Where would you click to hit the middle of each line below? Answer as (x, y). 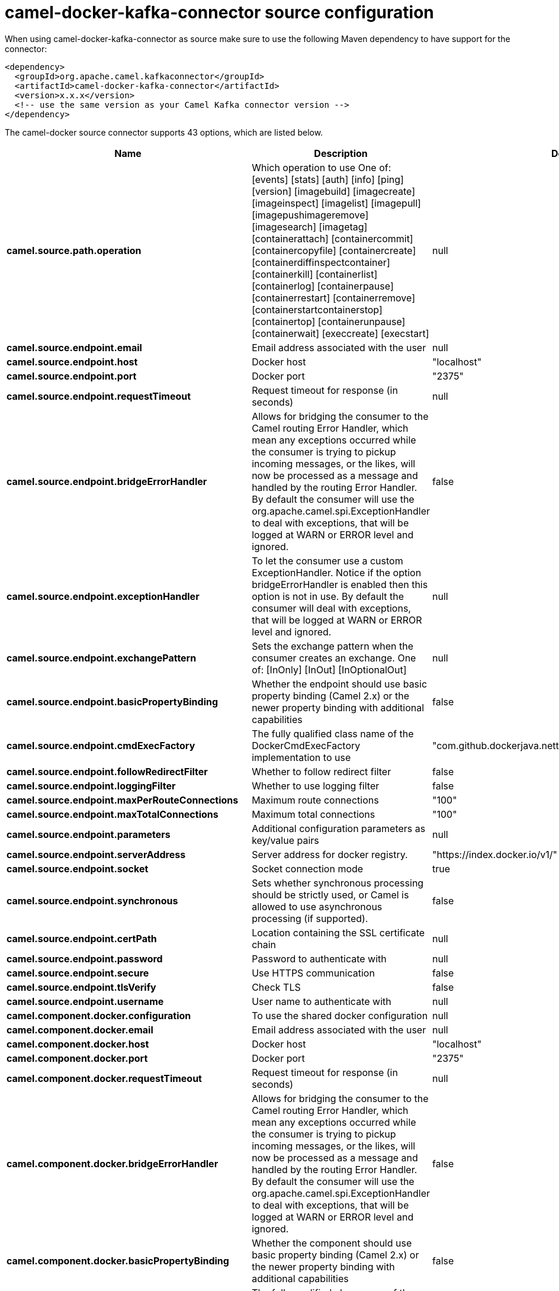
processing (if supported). (310, 918)
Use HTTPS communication (313, 973)
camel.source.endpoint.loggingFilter (91, 786)
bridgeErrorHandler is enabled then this (340, 584)
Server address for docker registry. (330, 854)
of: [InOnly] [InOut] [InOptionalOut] (329, 669)
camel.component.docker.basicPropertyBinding (118, 1261)
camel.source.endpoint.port (72, 376)
